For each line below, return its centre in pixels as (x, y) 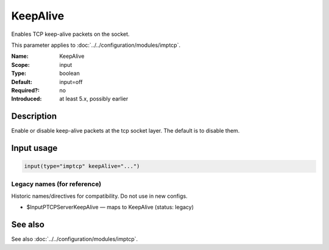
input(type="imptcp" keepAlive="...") (82, 166)
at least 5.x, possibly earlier (94, 99)
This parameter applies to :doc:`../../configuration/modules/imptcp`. (96, 45)
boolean (70, 74)
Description (34, 116)
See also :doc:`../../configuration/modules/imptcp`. (75, 239)
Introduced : (27, 99)
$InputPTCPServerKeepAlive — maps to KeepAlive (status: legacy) (110, 207)
